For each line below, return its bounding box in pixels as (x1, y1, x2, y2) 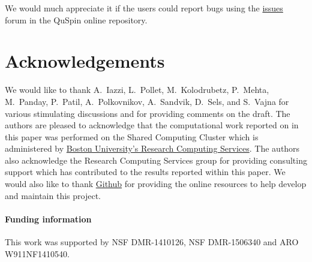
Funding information (5, 212, 92, 225)
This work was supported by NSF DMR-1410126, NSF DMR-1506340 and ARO (5, 236, 299, 248)
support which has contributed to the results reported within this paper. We (5, 165, 286, 178)
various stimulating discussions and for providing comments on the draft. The (5, 107, 290, 119)
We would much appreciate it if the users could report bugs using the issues (5, 2, 283, 14)
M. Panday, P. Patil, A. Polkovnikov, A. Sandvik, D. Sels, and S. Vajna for (5, 95, 289, 107)
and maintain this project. (5, 189, 101, 201)
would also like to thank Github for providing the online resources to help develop (5, 177, 307, 190)
